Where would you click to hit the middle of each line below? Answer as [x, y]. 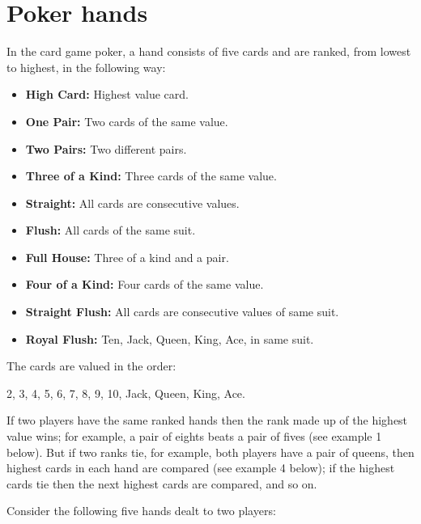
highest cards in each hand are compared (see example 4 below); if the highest [201, 468]
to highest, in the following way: [86, 67]
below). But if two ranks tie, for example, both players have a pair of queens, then [210, 452]
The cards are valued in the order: [91, 366]
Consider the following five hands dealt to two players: [141, 511]
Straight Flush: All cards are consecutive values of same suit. [182, 312]
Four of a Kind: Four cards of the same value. [145, 284]
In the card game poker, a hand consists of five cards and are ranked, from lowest [209, 51]
